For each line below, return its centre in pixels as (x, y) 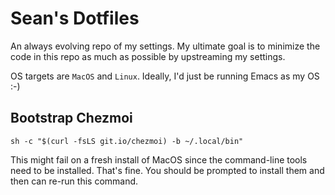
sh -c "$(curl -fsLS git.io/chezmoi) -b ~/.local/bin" (127, 141)
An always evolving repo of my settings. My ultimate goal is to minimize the (165, 46)
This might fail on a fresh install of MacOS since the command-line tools (159, 159)
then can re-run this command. (74, 181)
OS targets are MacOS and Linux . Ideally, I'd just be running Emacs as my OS (165, 76)
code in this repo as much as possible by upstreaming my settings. (148, 56)
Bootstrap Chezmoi (71, 118)
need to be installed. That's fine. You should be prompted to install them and (167, 170)
